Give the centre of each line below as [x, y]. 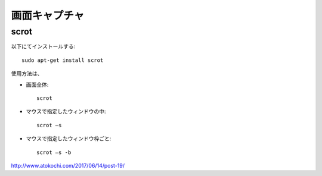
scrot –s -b [54, 152]
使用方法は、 [27, 74]
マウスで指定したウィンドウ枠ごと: [69, 139]
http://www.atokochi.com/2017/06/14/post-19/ [68, 165]
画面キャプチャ [48, 15]
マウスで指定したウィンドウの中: [66, 111]
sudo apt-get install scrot [63, 60]
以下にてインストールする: [43, 46]
